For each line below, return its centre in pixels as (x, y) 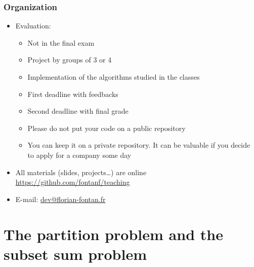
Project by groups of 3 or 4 (70, 60)
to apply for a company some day (79, 155)
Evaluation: (33, 26)
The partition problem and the (113, 234)
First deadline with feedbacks (73, 94)
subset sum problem (75, 254)
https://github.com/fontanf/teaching (73, 182)
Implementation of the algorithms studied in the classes (114, 77)
